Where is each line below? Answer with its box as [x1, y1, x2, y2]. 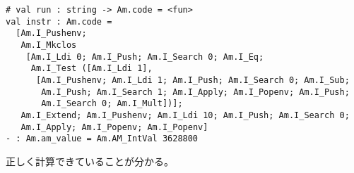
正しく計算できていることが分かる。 [6, 153, 174, 168]
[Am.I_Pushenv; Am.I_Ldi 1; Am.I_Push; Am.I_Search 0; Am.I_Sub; [35, 75, 350, 85]
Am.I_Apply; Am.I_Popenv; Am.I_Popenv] [20, 122, 208, 132]
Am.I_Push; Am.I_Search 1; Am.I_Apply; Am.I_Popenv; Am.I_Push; [41, 86, 350, 97]
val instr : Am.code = [6, 16, 112, 27]
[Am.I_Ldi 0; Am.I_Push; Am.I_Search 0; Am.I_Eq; [25, 51, 264, 62]
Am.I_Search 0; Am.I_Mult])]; [41, 98, 183, 109]
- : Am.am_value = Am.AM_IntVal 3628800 [6, 134, 199, 144]
